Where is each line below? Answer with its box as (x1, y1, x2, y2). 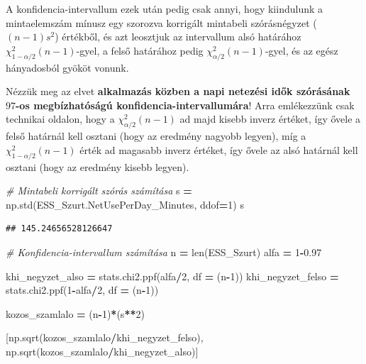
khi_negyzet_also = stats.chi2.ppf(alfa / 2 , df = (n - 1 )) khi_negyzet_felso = (6, 268, 339, 283)
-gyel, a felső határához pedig (76, 43, 204, 57)
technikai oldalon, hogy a (6, 111, 115, 126)
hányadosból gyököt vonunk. (6, 60, 129, 75)
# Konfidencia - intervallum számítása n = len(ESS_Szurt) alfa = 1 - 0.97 (6, 244, 322, 259)
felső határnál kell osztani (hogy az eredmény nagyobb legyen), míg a (6, 128, 306, 143)
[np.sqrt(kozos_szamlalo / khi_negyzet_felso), (6, 330, 204, 345)
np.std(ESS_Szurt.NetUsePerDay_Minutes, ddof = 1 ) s (6, 197, 244, 211)
